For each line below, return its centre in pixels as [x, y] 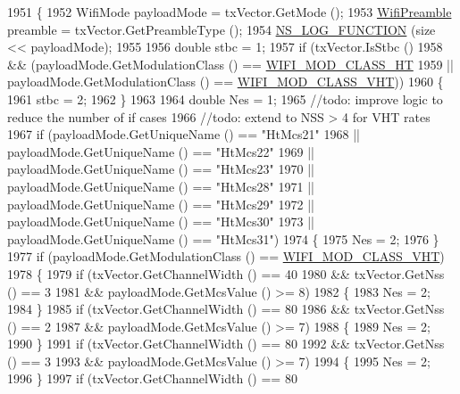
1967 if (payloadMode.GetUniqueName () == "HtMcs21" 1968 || [184, 134]
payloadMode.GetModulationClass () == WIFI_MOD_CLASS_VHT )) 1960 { [226, 82]
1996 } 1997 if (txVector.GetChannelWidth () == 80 [152, 378]
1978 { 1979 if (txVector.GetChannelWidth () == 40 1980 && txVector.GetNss [226, 273]
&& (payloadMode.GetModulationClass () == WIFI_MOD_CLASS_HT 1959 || [230, 64]
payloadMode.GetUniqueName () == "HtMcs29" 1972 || [161, 204]
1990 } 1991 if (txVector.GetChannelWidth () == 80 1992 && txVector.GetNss [226, 344]
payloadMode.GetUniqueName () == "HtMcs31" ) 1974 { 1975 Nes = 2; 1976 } [223, 238]
